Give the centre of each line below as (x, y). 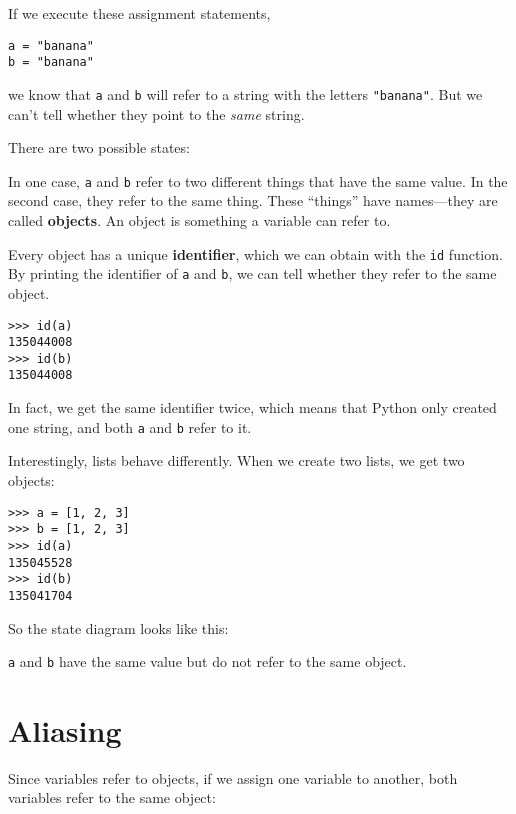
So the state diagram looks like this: (118, 627)
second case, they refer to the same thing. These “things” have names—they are (253, 200)
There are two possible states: (99, 147)
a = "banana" (51, 45)
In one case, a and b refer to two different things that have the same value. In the (258, 180)
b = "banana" (51, 62)
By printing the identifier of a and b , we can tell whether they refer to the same (252, 273)
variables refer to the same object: (112, 797)
